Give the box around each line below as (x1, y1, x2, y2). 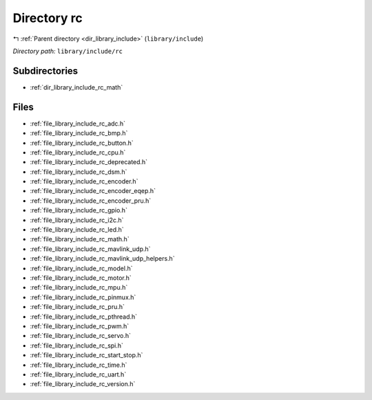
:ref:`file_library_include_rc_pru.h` (30, 303, 125, 311)
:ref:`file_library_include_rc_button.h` (30, 139, 134, 147)
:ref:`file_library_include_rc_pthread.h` (30, 312, 138, 321)
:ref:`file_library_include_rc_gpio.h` (30, 206, 127, 214)
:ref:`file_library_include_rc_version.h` (30, 380, 136, 388)
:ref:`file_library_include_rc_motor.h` (30, 274, 132, 282)
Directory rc (12, 10, 83, 26)
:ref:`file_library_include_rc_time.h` (30, 361, 127, 369)
